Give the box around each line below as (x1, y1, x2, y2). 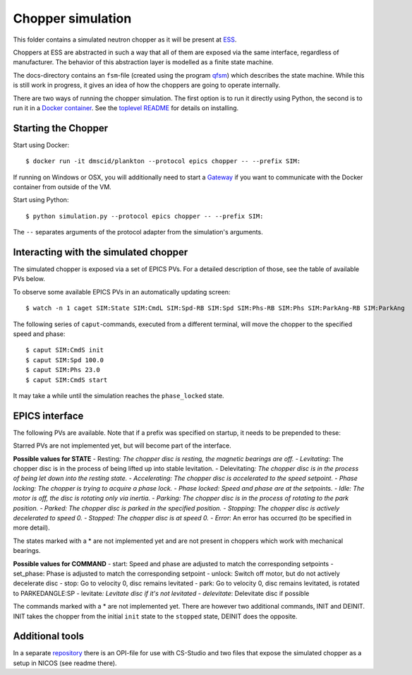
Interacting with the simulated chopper (13, 246, 188, 258)
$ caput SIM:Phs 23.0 (25, 366, 100, 374)
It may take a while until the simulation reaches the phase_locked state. (13, 391, 225, 400)
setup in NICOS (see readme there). (13, 659, 117, 667)
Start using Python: (13, 196, 69, 204)
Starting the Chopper (13, 122, 109, 134)
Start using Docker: (13, 141, 70, 149)
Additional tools (13, 631, 85, 643)
